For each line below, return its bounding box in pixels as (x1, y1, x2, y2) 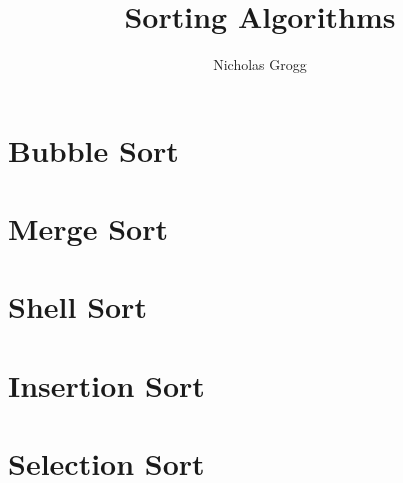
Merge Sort (8, 208, 168, 249)
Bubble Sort (8, 129, 179, 170)
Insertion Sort (8, 364, 205, 405)
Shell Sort (8, 286, 147, 327)
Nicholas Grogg (213, 54, 307, 75)
